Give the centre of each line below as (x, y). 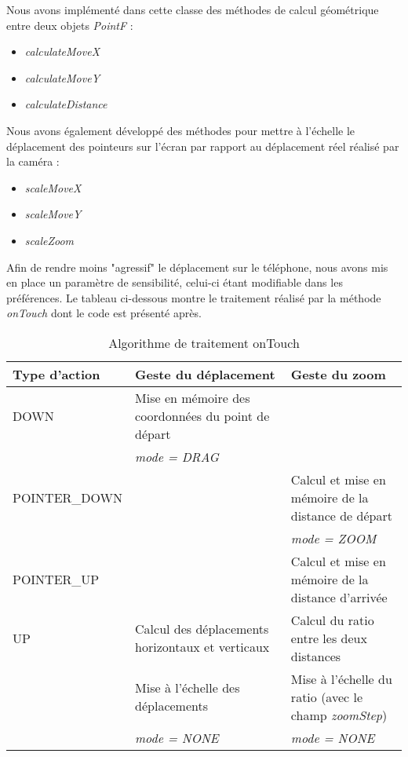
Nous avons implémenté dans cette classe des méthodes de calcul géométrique (193, 9)
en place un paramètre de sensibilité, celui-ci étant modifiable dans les (175, 282)
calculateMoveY (62, 77)
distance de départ (341, 515)
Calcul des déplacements (202, 629)
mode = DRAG (177, 456)
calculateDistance (66, 104)
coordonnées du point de (202, 415)
